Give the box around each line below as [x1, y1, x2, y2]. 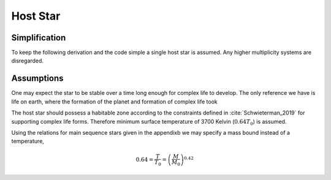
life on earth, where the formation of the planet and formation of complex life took [11, 98, 218, 105]
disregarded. [11, 57, 44, 64]
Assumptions [11, 73, 64, 84]
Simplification [11, 32, 66, 43]
